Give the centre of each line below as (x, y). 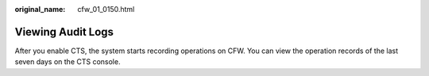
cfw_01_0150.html (106, 9)
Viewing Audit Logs (64, 32)
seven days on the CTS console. (68, 62)
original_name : (40, 9)
